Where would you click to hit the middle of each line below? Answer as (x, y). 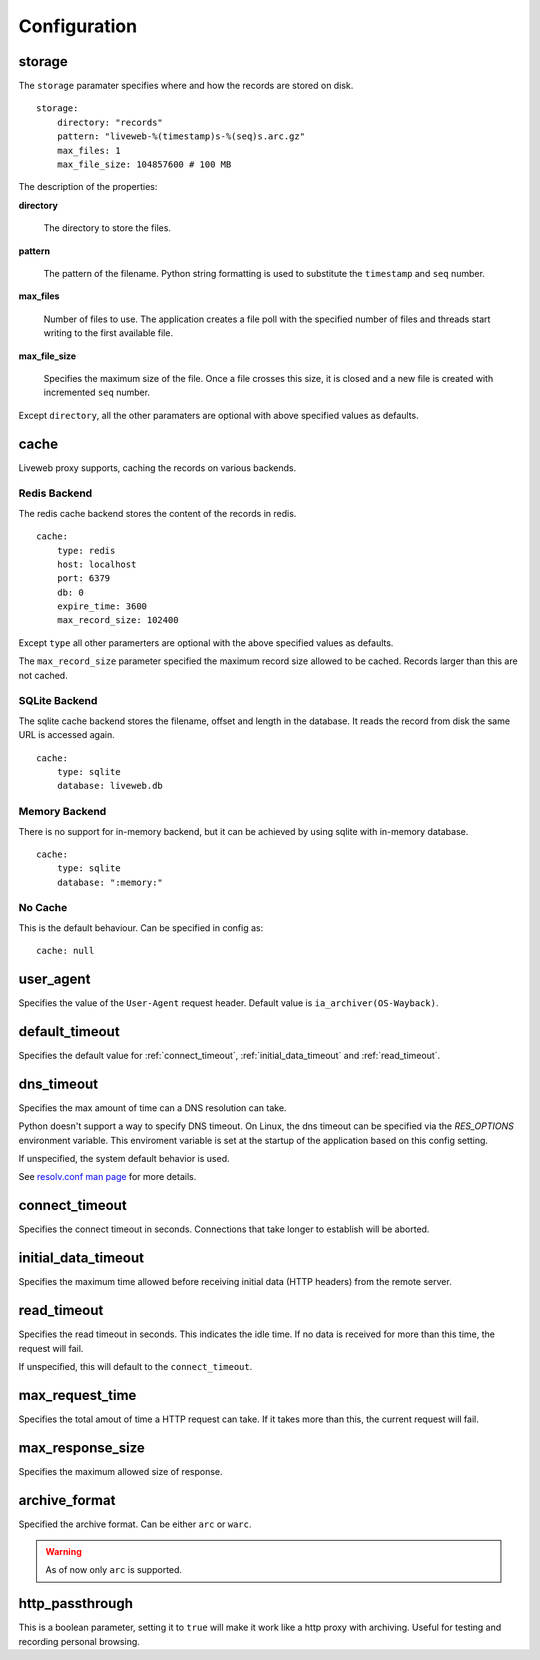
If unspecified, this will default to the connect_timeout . (135, 1366)
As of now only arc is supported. (114, 1570)
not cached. (43, 675)
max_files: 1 (88, 150)
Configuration (78, 26)
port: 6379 (83, 578)
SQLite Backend (58, 701)
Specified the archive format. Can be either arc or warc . (135, 1524)
